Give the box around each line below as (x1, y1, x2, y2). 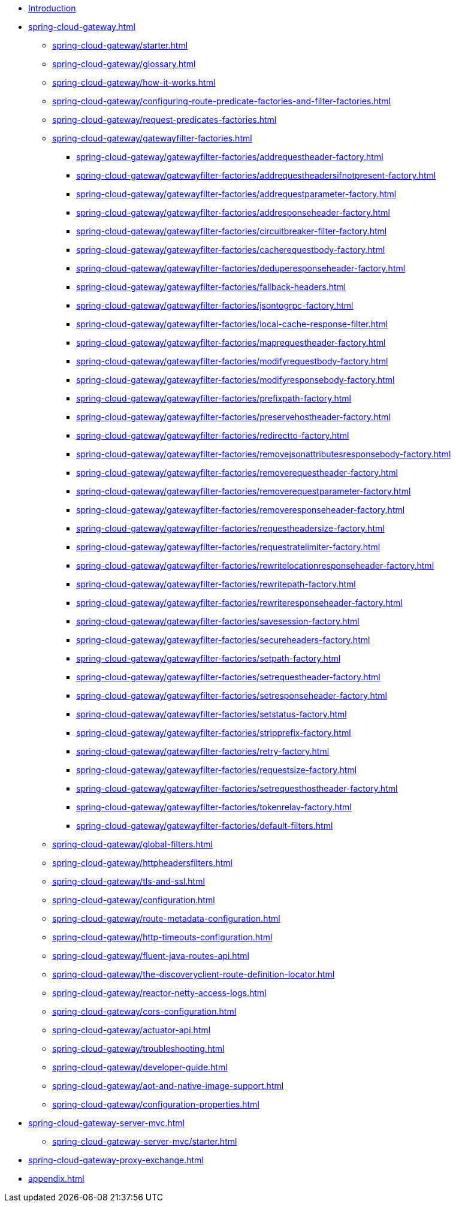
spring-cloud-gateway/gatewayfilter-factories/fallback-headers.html (76, 282, 346, 292)
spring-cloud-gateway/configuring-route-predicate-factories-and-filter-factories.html (52, 96, 391, 106)
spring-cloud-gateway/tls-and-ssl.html (52, 876, 205, 886)
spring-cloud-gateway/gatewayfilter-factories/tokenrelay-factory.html (76, 802, 352, 812)
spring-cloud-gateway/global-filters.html (52, 839, 213, 849)
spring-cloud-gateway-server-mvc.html (28, 1118, 185, 1128)
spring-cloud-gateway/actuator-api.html (52, 1025, 211, 1035)
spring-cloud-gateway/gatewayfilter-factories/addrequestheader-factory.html (76, 152, 383, 162)
